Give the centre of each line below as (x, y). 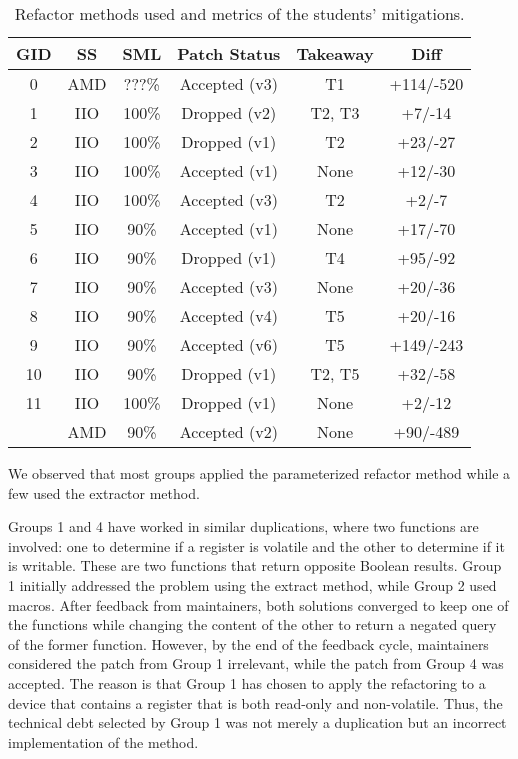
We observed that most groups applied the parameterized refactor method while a (259, 473)
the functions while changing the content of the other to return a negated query (252, 624)
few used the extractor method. (104, 492)
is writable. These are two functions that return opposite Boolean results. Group (255, 565)
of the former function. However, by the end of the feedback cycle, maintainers (248, 643)
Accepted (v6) (228, 344)
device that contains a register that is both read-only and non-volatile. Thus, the (255, 702)
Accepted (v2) (228, 431)
